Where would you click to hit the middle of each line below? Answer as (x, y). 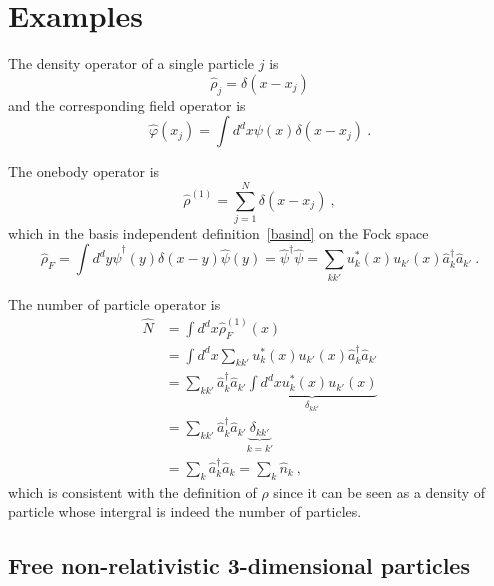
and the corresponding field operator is (127, 104)
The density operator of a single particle (131, 63)
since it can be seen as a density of (379, 491)
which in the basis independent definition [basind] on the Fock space (218, 232)
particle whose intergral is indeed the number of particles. (185, 511)
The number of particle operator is (114, 303)
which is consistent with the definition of (132, 491)
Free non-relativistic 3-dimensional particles (239, 565)
